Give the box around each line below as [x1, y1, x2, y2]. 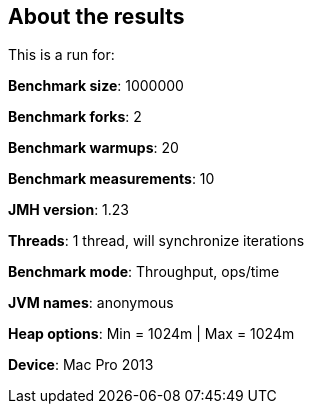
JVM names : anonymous [8, 294, 174, 312]
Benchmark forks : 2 [8, 108, 142, 126]
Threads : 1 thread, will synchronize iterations [8, 232, 305, 250]
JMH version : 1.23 [8, 201, 130, 219]
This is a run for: [8, 46, 115, 64]
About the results [8, 4, 185, 29]
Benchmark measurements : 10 [8, 170, 215, 188]
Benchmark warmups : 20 [8, 139, 179, 157]
